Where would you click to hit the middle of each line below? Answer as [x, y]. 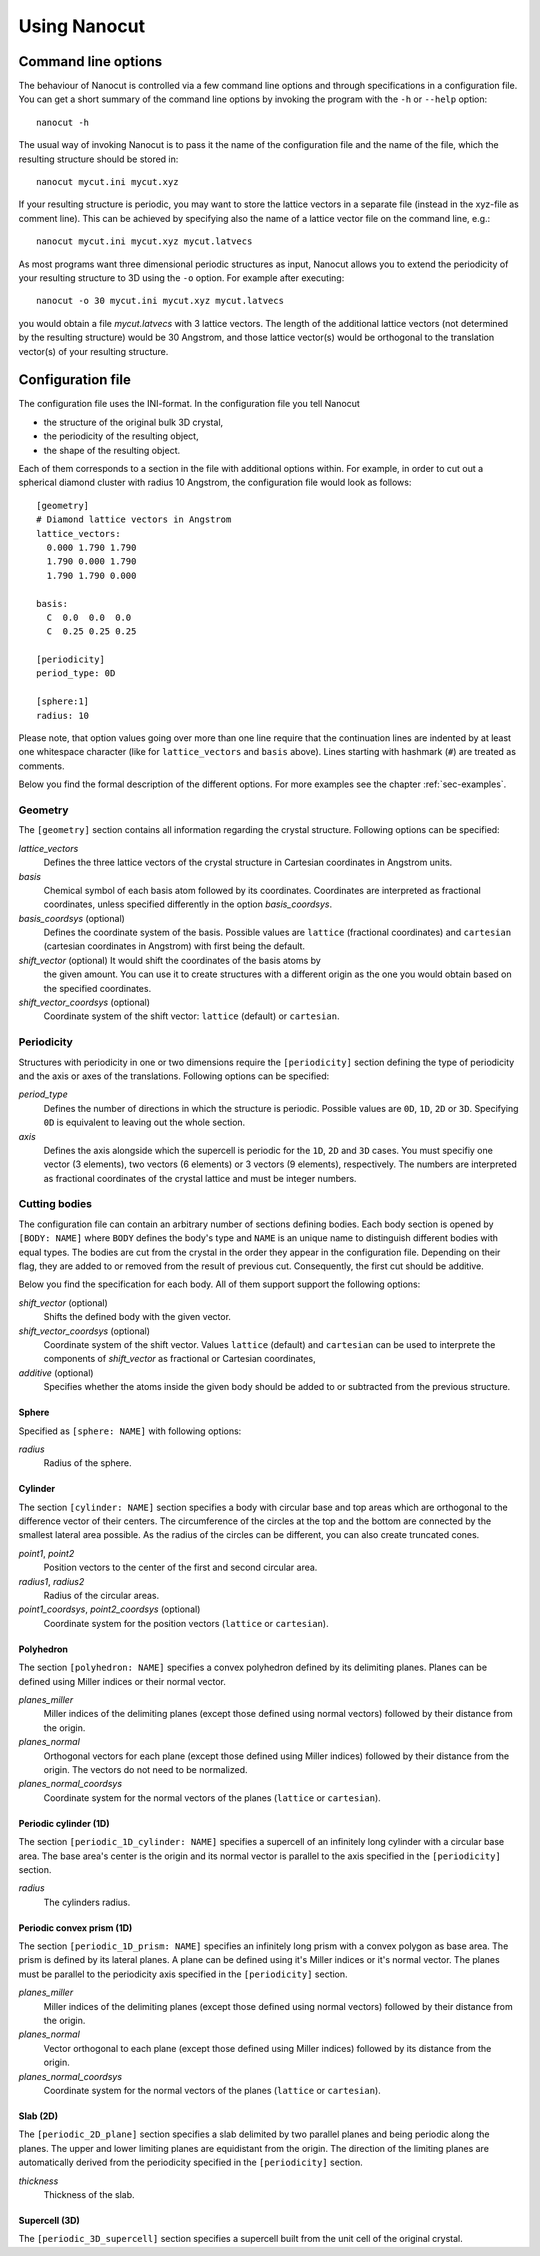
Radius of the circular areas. [101, 1596]
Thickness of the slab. [89, 2194]
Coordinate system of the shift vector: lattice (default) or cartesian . [191, 1016]
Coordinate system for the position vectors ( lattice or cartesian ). [186, 1623]
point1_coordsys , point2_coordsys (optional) [109, 1609]
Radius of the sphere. [87, 1463]
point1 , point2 [46, 1553]
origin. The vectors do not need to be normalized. [146, 1769]
